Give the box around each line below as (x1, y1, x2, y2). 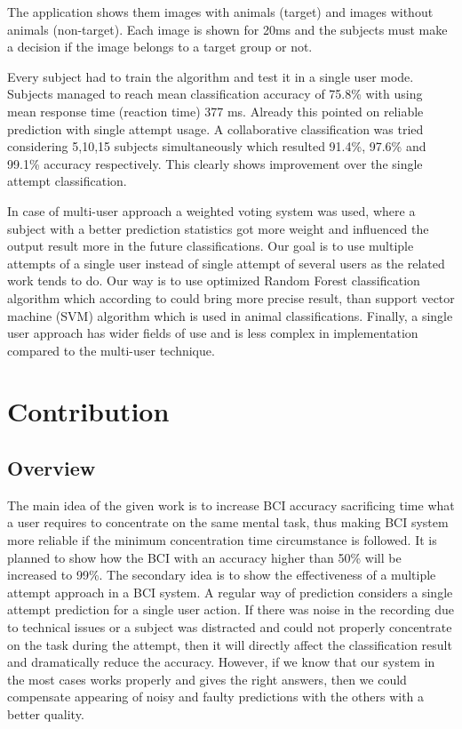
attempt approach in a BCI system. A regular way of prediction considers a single (7, 582, 453, 601)
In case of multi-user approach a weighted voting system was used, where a (7, 201, 416, 220)
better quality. (7, 704, 84, 723)
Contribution (7, 393, 170, 429)
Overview (7, 454, 96, 482)
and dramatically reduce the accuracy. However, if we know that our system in (7, 653, 435, 671)
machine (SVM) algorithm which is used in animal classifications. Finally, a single (7, 306, 453, 324)
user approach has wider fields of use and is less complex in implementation (7, 324, 418, 342)
